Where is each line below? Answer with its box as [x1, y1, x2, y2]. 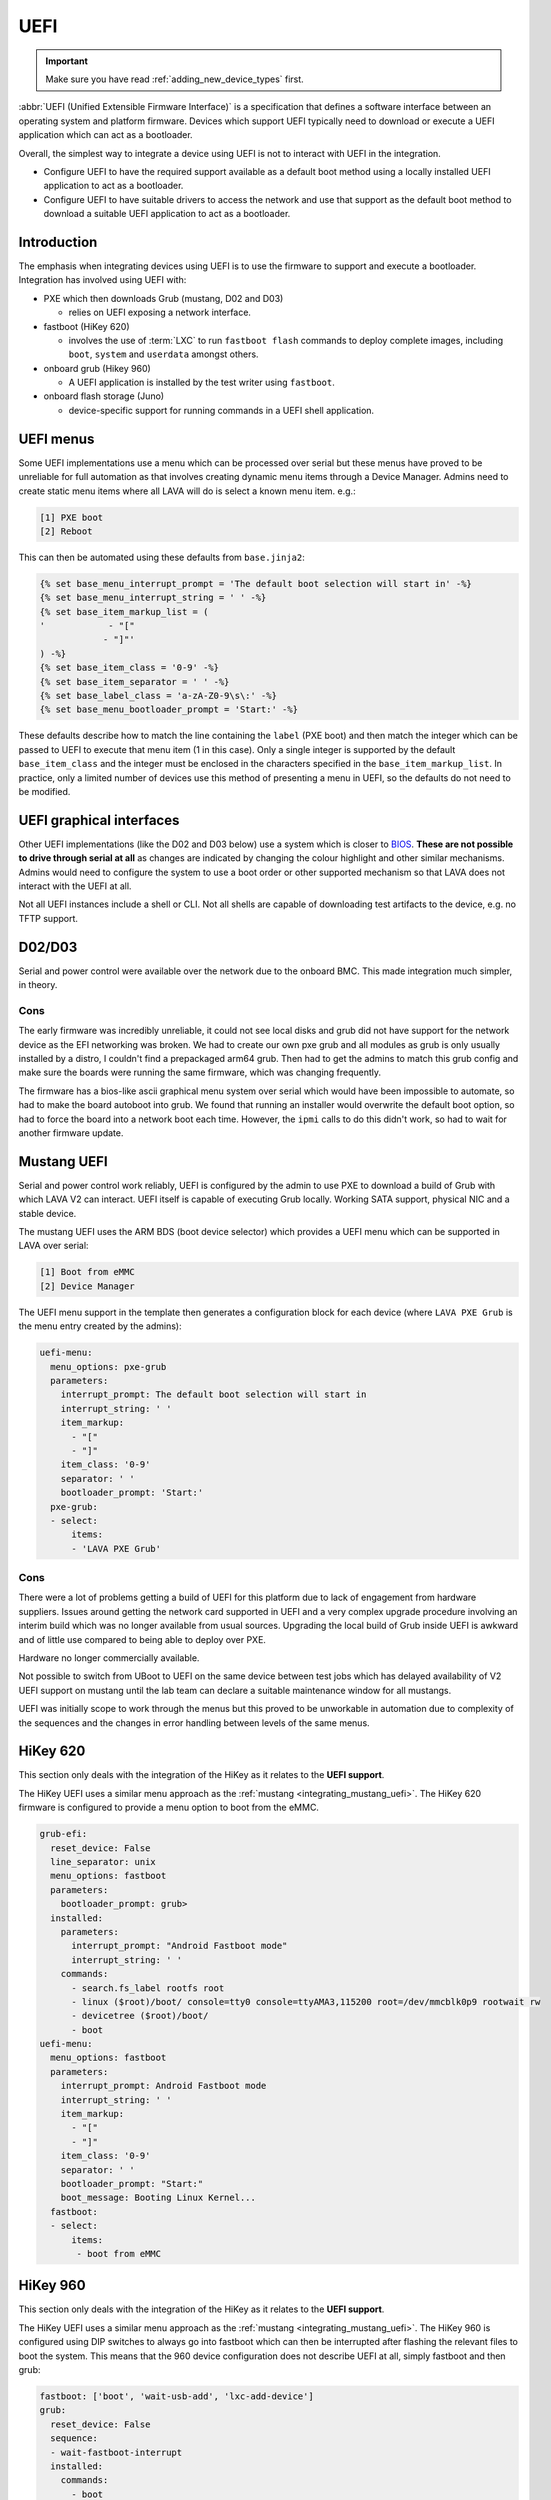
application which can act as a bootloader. [18, 129, 194, 141]
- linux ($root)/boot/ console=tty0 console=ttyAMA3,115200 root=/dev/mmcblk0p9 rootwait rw [71, 1996, 541, 2007]
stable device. [18, 1207, 77, 1219]
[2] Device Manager [39, 1280, 135, 1292]
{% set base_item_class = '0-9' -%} [39, 662, 220, 674]
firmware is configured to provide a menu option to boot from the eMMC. [18, 1801, 320, 1814]
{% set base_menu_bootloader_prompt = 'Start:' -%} [39, 704, 299, 715]
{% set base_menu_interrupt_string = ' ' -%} [39, 592, 267, 604]
